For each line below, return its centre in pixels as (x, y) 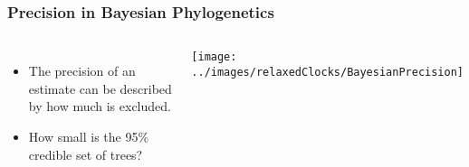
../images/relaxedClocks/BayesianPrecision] (327, 72)
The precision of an (82, 71)
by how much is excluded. (100, 106)
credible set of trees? (86, 154)
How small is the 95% (89, 136)
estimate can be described (100, 88)
